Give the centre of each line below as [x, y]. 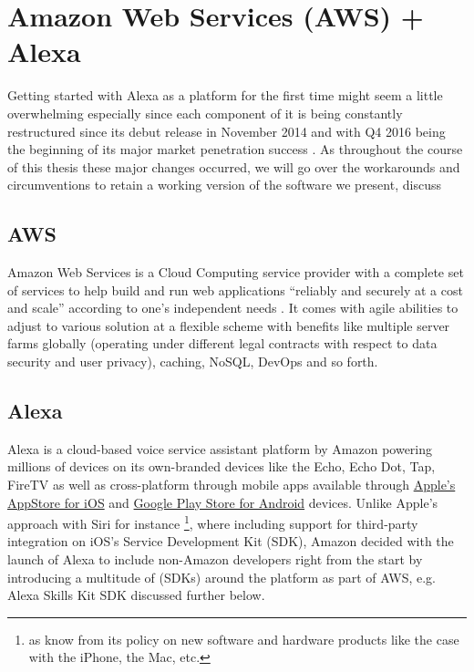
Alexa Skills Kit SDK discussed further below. [136, 595]
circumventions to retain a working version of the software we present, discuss [224, 185]
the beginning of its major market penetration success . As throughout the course [235, 149]
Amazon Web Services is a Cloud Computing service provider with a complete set [236, 272]
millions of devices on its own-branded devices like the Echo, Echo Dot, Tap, [222, 466]
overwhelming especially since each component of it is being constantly [205, 113]
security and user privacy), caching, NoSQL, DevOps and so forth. [193, 362]
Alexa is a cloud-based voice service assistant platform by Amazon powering [220, 448]
